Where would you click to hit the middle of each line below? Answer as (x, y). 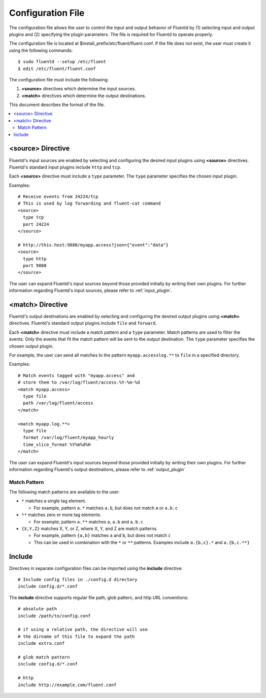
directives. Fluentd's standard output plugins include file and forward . (83, 323)
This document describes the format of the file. (57, 105)
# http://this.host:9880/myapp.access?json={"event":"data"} (93, 245)
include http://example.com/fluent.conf (67, 685)
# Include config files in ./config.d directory (78, 580)
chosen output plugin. (31, 346)
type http (35, 259)
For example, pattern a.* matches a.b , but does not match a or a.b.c (106, 508)
